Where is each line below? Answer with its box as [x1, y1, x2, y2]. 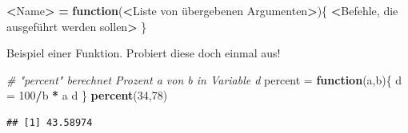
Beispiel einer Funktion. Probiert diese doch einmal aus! [6, 45, 281, 61]
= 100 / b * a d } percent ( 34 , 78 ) [6, 87, 168, 104]
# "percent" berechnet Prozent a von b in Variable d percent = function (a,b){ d [6, 71, 402, 88]
